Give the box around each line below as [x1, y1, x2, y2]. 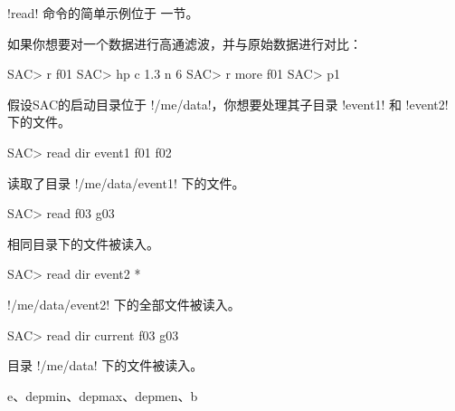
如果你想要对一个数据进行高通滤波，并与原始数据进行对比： [7, 33, 362, 53]
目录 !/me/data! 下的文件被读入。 [7, 356, 204, 375]
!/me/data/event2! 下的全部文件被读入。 [7, 294, 241, 313]
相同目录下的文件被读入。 [7, 234, 159, 253]
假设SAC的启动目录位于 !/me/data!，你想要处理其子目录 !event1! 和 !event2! [7, 94, 449, 113]
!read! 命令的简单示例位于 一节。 [7, 4, 199, 22]
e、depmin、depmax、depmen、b [7, 386, 198, 405]
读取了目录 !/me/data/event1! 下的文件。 [7, 173, 245, 192]
